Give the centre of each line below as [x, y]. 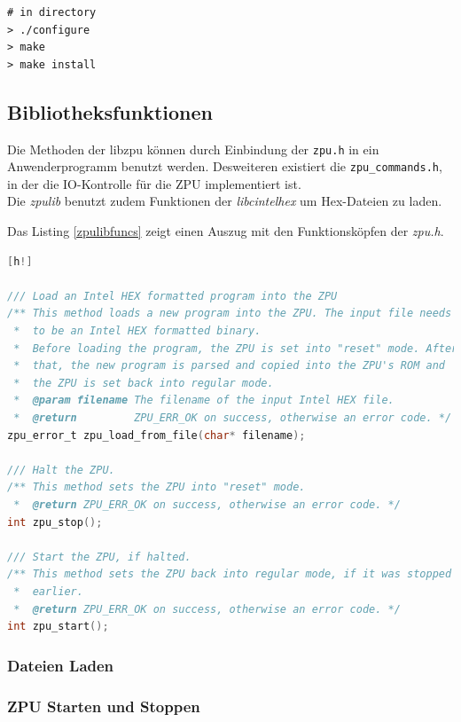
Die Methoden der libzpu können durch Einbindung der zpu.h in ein [193, 149]
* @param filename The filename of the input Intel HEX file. [204, 400]
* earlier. [48, 591]
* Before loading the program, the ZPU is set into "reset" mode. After [236, 348]
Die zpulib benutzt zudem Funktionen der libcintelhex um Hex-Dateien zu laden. [225, 201]
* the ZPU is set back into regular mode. [144, 383]
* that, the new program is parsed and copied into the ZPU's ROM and [229, 366]
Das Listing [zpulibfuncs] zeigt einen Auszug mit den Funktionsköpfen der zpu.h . [226, 231]
